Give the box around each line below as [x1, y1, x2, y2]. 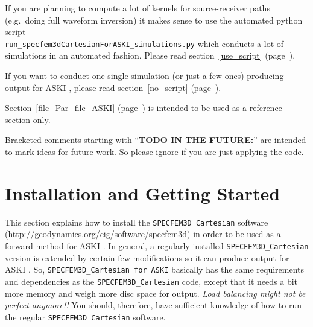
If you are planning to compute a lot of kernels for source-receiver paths [5, 2, 270, 14]
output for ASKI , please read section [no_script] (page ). [5, 81, 221, 94]
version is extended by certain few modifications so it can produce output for [5, 251, 289, 264]
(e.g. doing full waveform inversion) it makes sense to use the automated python [5, 13, 303, 26]
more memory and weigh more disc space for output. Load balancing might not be [5, 287, 306, 299]
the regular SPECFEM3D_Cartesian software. [5, 310, 166, 323]
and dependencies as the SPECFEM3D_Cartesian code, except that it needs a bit [5, 275, 298, 287]
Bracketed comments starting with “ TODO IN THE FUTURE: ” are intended [5, 133, 306, 146]
